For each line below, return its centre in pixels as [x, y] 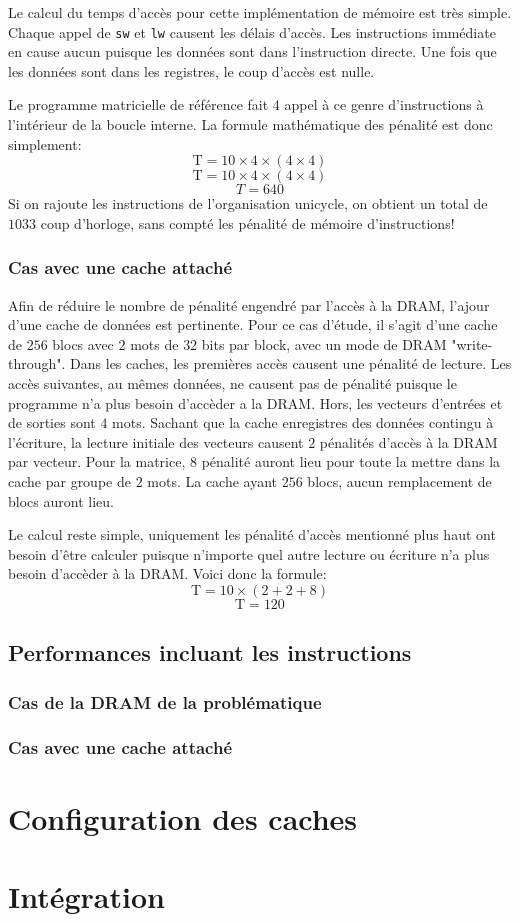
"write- [472, 343]
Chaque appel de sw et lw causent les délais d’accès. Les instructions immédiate [252, 31]
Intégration [86, 895]
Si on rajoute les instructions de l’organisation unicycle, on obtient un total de [248, 203]
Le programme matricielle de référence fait [138, 104]
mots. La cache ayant [212, 480]
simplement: [45, 143]
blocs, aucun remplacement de [399, 480]
